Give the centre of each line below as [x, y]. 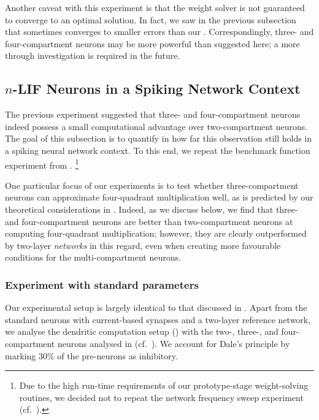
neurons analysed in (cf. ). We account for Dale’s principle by [174, 343]
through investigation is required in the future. [93, 55]
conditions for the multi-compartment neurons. [93, 257]
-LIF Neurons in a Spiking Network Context [156, 89]
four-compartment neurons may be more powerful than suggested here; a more [152, 43]
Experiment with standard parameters [102, 284]
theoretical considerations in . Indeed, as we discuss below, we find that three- [152, 209]
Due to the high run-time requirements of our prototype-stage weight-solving [164, 385]
